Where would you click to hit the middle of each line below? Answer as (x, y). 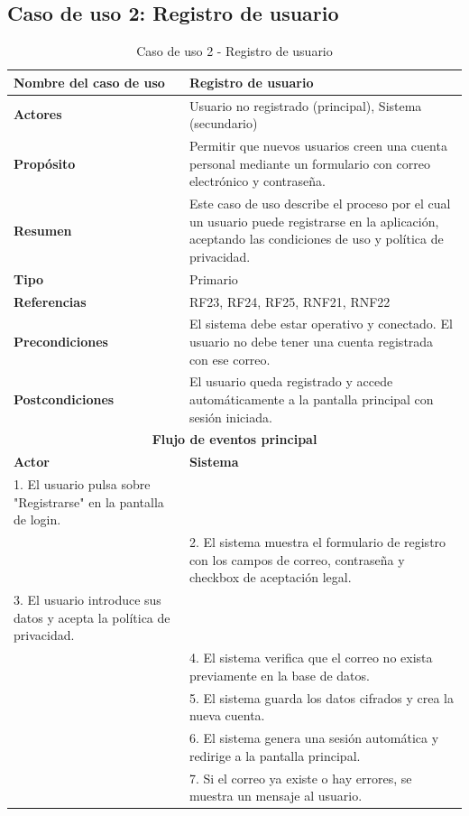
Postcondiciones (64, 399)
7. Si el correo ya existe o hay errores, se (300, 778)
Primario (213, 278)
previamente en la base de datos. (279, 675)
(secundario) (223, 123)
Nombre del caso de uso (89, 82)
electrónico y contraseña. (257, 181)
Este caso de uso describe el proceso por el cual (320, 204)
